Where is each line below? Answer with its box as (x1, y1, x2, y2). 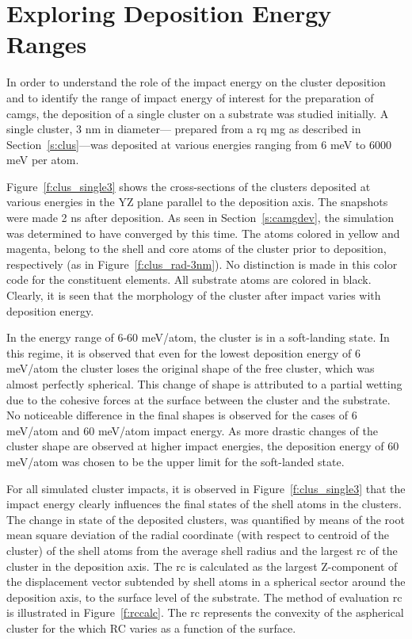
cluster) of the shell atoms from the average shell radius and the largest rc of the (6, 541, 398, 558)
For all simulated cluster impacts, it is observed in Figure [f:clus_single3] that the (6, 480, 406, 496)
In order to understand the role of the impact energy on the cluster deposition (6, 74, 386, 90)
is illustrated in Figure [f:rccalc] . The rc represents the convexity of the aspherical (6, 604, 404, 621)
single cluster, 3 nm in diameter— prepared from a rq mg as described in (6, 121, 361, 137)
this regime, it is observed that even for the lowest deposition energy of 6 (6, 344, 360, 361)
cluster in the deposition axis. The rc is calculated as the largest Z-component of (6, 557, 398, 574)
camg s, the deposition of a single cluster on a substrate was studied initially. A (6, 105, 389, 121)
